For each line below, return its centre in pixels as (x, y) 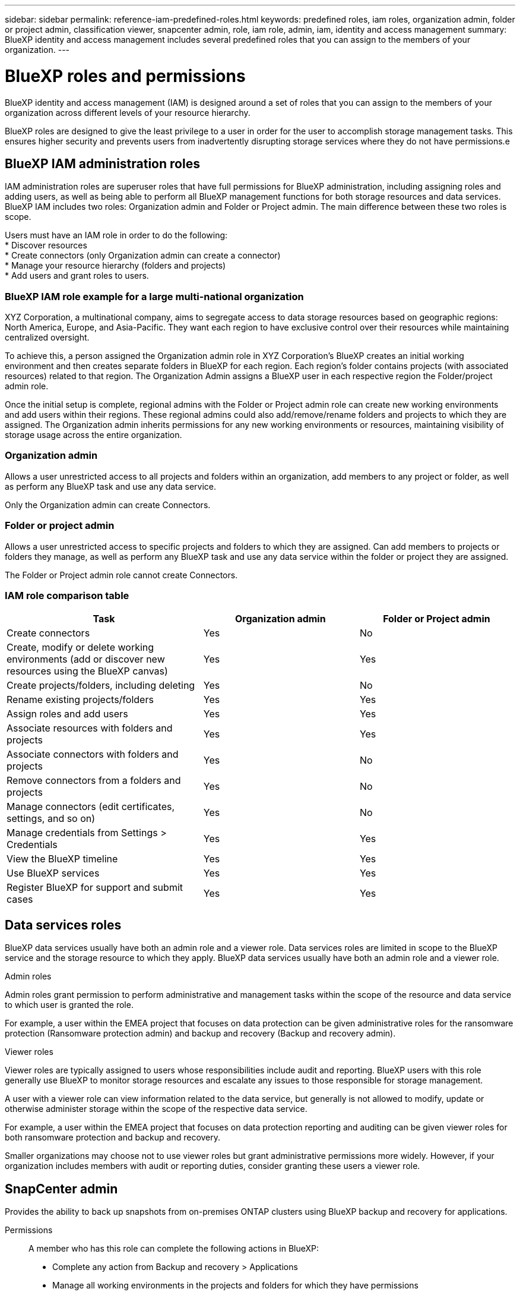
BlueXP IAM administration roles (102, 163)
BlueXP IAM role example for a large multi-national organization (154, 296)
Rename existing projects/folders (80, 700)
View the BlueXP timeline (62, 859)
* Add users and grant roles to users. (77, 276)
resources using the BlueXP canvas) (87, 671)
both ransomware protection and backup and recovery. (113, 1138)
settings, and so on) (51, 819)
